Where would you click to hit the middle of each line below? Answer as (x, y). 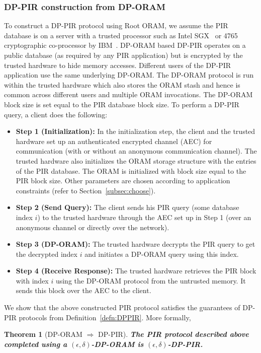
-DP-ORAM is (117, 344)
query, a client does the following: (56, 114)
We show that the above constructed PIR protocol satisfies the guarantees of (122, 307)
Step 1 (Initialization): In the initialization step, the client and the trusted (136, 131)
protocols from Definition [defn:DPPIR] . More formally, (105, 317)
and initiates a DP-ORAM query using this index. (162, 254)
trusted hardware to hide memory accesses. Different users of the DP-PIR (118, 65)
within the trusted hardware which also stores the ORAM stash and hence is (122, 84)
